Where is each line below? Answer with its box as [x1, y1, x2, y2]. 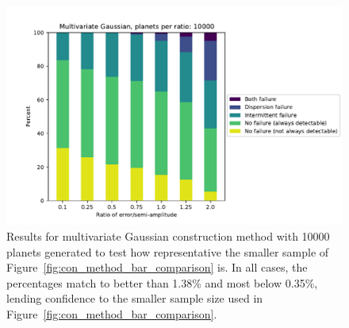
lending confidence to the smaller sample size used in [6, 290, 263, 307]
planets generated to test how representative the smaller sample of [6, 243, 329, 260]
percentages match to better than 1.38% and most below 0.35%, [6, 274, 318, 291]
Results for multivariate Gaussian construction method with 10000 [6, 227, 330, 244]
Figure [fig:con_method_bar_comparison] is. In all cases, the [6, 259, 308, 276]
